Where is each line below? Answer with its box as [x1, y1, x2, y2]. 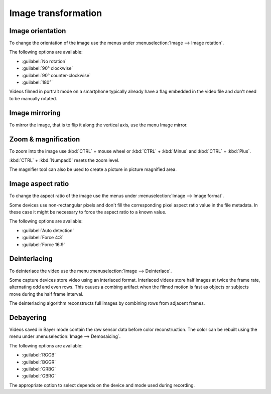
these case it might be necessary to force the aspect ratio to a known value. [9, 209, 167, 215]
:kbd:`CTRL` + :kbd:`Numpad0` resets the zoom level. [9, 157, 120, 163]
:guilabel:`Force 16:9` [22, 241, 65, 248]
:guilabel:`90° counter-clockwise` [22, 72, 91, 78]
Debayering [9, 313, 47, 322]
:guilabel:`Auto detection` [22, 227, 74, 233]
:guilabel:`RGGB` [22, 352, 56, 358]
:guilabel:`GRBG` [22, 366, 56, 372]
